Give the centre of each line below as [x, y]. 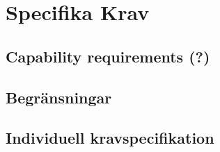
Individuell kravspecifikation [110, 138]
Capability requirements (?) [108, 56]
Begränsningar [59, 97]
